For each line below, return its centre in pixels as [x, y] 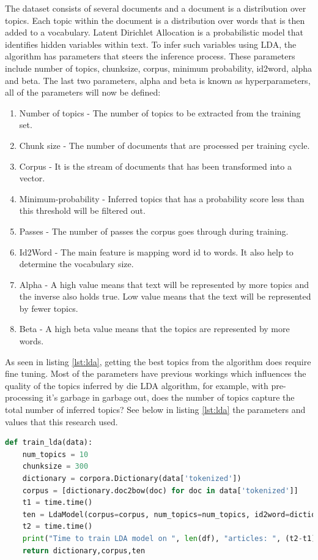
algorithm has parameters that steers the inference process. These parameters [150, 56]
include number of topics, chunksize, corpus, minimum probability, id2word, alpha [159, 68]
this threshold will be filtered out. [82, 210]
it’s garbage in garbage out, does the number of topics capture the [170, 397]
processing [24, 397]
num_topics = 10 [55, 454]
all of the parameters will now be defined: [83, 92]
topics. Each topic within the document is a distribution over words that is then [155, 20]
